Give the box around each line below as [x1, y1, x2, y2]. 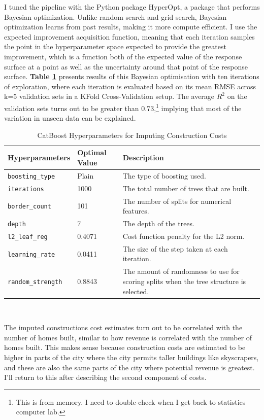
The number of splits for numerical [122, 195, 232, 206]
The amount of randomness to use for [122, 266, 240, 276]
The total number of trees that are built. [122, 183, 249, 193]
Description [122, 152, 164, 163]
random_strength [8, 278, 62, 286]
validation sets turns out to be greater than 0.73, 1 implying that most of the [4, 101, 242, 113]
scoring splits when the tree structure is [122, 275, 246, 286]
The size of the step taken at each [122, 243, 228, 254]
